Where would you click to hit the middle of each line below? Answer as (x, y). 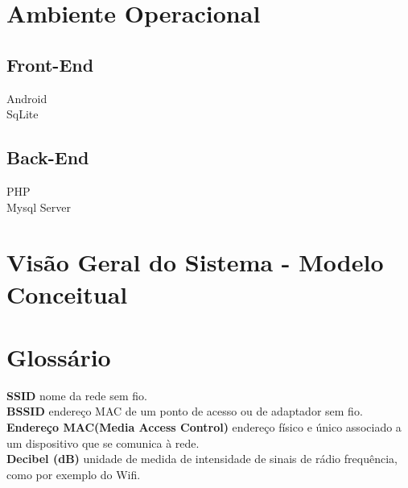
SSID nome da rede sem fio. (77, 395)
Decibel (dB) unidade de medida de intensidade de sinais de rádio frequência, (202, 459)
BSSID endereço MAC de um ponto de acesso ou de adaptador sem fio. (185, 411)
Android (27, 98)
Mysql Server (39, 207)
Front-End (50, 64)
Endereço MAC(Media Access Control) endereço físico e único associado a (204, 427)
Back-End (48, 157)
